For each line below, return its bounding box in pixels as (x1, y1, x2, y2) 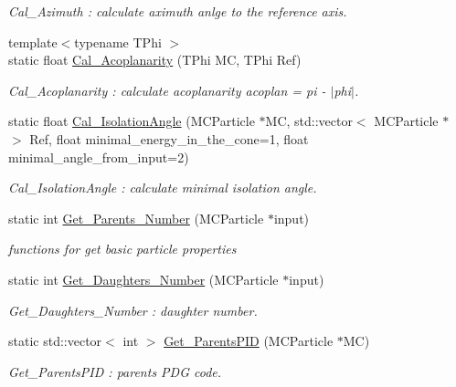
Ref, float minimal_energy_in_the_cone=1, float (29, 129, 309, 148)
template (8, 32, 58, 51)
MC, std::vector (265, 111, 353, 131)
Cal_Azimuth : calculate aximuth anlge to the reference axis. (8, 2, 347, 20)
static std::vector (8, 331, 102, 350)
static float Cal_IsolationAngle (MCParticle (8, 111, 255, 131)
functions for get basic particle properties (8, 239, 237, 258)
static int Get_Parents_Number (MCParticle (8, 208, 264, 227)
